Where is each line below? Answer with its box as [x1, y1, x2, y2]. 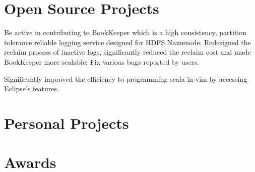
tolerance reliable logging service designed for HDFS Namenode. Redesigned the [4, 37, 251, 47]
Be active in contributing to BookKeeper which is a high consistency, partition [4, 27, 247, 38]
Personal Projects [4, 112, 129, 133]
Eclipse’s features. [4, 83, 59, 94]
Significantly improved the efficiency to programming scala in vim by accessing [4, 73, 247, 84]
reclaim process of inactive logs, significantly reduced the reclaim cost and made [4, 47, 251, 57]
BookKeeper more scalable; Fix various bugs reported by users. [4, 56, 199, 67]
